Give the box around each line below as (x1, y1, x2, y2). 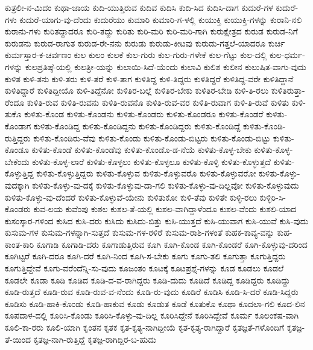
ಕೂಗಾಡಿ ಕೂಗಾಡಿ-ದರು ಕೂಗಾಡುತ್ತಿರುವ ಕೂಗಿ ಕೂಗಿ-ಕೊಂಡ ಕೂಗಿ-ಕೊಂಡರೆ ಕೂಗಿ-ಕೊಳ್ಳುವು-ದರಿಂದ (36, 238, 308, 250)
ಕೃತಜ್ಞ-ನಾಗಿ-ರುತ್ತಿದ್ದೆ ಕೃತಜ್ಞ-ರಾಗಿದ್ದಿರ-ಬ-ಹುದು (33, 332, 156, 345)
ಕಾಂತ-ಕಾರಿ (5, 238, 34, 250)
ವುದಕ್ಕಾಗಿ (5, 178, 30, 191)
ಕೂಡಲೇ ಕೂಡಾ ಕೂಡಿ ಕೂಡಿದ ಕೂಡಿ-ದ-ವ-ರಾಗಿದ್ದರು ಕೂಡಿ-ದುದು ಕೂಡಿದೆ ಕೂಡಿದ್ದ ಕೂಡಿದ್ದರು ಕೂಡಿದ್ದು (5, 273, 291, 286)
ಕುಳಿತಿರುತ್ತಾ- (271, 84, 305, 97)
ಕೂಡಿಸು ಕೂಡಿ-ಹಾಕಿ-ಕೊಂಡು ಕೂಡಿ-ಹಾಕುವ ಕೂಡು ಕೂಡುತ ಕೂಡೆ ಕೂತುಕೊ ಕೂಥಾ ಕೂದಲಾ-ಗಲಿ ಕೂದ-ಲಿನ (5, 297, 305, 309)
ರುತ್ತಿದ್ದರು (5, 131, 31, 144)
